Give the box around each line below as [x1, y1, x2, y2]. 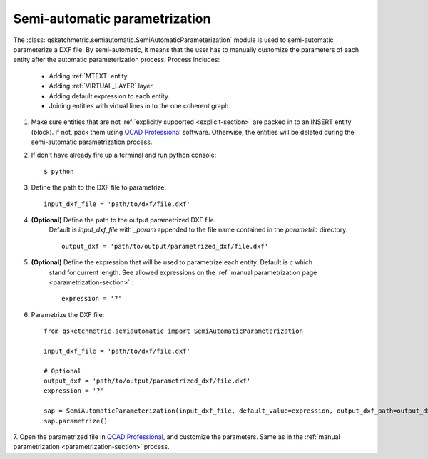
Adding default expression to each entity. [49, 91, 170, 100]
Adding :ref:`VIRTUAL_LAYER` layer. [49, 82, 155, 91]
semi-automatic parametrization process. [31, 138, 153, 146]
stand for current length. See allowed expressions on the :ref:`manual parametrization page [49, 268, 317, 277]
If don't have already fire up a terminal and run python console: [31, 150, 217, 160]
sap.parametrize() [44, 417, 108, 425]
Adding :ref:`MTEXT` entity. [49, 71, 130, 80]
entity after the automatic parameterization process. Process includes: [13, 56, 220, 64]
